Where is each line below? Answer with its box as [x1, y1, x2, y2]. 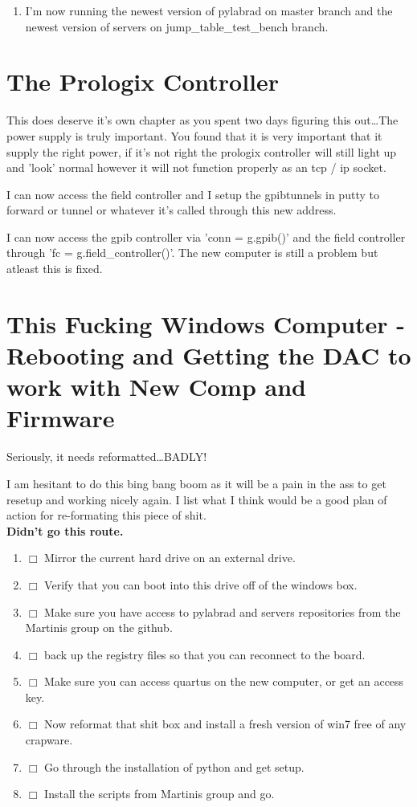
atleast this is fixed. [6, 260, 103, 277]
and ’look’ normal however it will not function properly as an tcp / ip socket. [6, 159, 386, 176]
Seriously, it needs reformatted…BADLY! [6, 448, 207, 465]
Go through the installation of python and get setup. [44, 758, 305, 775]
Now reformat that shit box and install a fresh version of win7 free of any [44, 715, 407, 732]
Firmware [6, 401, 115, 434]
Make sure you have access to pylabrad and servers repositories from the [44, 603, 401, 620]
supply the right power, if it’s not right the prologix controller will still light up [6, 143, 397, 160]
